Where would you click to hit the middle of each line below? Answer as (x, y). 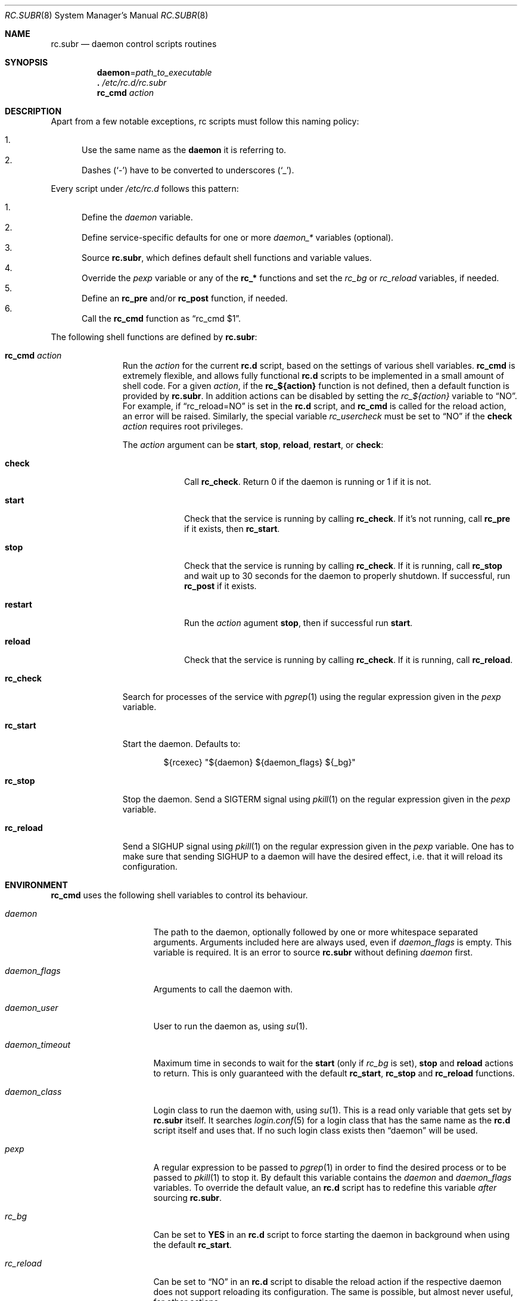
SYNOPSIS (27, 62)
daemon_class (33, 1092)
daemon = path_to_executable (154, 72)
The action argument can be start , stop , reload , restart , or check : (253, 445)
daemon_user (32, 1008)
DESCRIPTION (33, 111)
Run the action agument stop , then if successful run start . (299, 623)
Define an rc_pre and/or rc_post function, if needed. (185, 298)
